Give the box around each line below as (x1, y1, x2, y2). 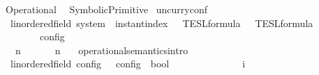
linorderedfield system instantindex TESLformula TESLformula (10, 15, 313, 30)
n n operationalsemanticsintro (15, 42, 188, 57)
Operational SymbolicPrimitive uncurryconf (5, 2, 207, 16)
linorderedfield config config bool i (10, 56, 246, 71)
